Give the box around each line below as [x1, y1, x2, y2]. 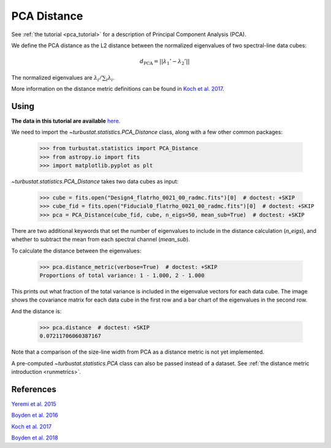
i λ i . [105, 74, 115, 83]
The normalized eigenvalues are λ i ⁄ [11, 74, 101, 83]
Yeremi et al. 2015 [11, 400, 56, 408]
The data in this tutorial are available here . [11, 117, 121, 124]
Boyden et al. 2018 [11, 434, 58, 441]
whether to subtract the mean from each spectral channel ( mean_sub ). [11, 236, 190, 243]
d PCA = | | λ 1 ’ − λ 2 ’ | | [140, 58, 190, 66]
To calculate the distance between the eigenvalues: [11, 247, 142, 254]
